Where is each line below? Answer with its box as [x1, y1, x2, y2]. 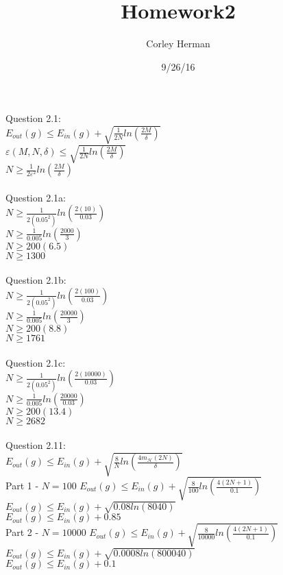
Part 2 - [5, 525, 39, 539]
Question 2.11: [5, 438, 66, 452]
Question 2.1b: [5, 273, 66, 287]
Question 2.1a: [5, 190, 66, 204]
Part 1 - [5, 478, 39, 493]
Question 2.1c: [5, 355, 66, 369]
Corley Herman [146, 36, 210, 51]
